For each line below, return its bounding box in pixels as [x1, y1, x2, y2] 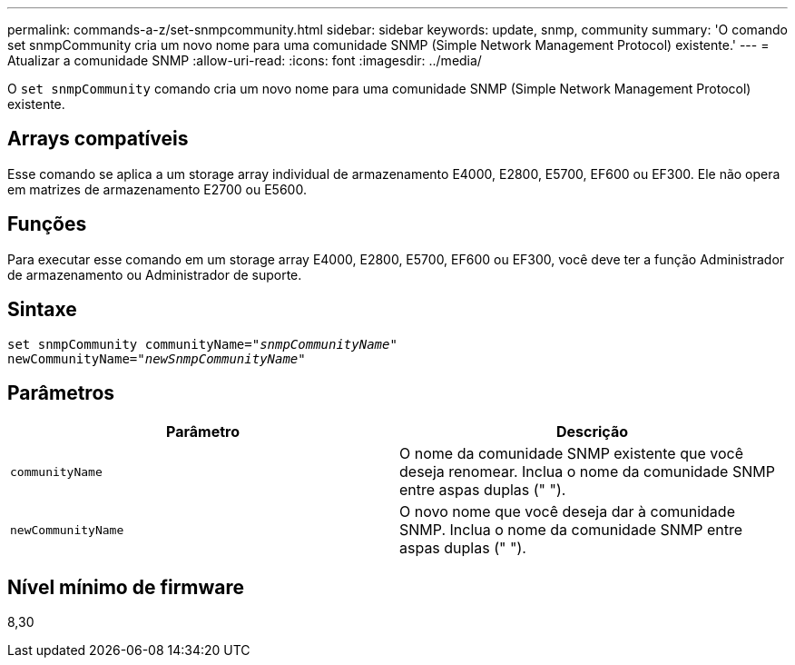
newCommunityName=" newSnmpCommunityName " [7, 351, 306, 366]
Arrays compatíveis [7, 127, 189, 151]
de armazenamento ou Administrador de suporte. [7, 266, 302, 283]
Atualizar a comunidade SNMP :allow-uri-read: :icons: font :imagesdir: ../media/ [7, 53, 482, 68]
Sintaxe [7, 298, 77, 322]
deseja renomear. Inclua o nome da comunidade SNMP [399, 462, 775, 481]
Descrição [555, 422, 629, 442]
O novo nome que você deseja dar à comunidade [399, 502, 735, 521]
